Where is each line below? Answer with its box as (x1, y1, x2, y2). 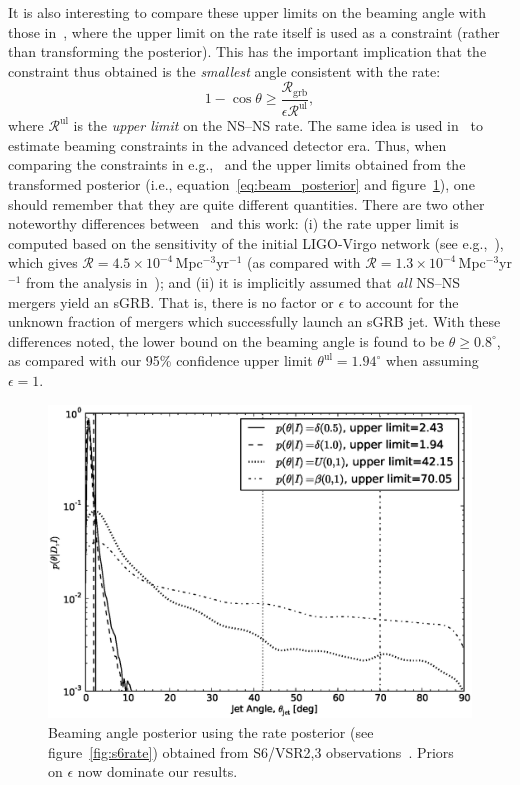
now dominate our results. (77, 761, 238, 782)
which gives (8, 252, 78, 273)
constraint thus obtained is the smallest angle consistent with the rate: (8, 60, 441, 81)
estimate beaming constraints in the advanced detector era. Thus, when (8, 134, 447, 155)
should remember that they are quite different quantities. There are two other (8, 193, 485, 214)
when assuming (385, 350, 479, 371)
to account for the (348, 291, 459, 312)
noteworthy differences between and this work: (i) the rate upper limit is (8, 213, 459, 234)
